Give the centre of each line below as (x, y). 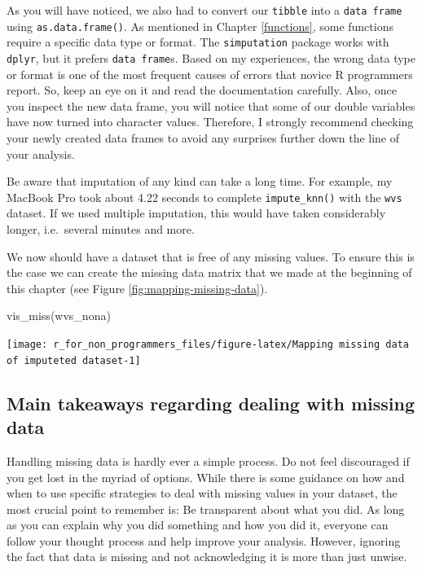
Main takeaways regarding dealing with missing (211, 403)
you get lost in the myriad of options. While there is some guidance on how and (206, 477)
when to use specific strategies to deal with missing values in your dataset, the (202, 493)
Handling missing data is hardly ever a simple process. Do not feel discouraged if (208, 460)
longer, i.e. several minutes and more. (101, 229)
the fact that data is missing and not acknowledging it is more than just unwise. (207, 557)
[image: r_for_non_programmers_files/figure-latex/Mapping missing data (208, 344)
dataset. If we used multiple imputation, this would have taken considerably (196, 213)
